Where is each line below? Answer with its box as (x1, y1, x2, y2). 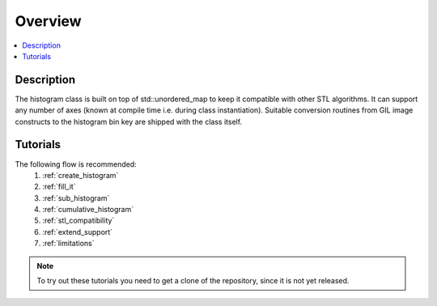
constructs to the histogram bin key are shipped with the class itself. (15, 117, 243, 126)
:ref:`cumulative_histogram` (42, 205, 134, 215)
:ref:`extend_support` (42, 227, 113, 236)
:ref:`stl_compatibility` (42, 215, 115, 226)
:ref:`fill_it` (42, 182, 76, 192)
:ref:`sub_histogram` (42, 193, 110, 202)
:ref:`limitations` (42, 239, 95, 249)
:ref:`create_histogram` (42, 170, 119, 180)
